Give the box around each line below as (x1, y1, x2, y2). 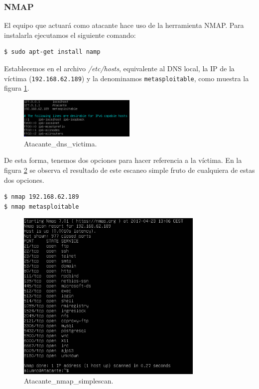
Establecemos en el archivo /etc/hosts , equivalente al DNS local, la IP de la (4, 63, 235, 73)
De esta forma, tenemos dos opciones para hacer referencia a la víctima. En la (4, 155, 242, 165)
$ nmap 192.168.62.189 (4, 193, 79, 201)
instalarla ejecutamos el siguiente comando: (4, 29, 136, 40)
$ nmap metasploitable (4, 203, 79, 210)
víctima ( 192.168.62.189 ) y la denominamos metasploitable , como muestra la (4, 73, 249, 83)
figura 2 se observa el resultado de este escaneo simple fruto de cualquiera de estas (4, 164, 255, 175)
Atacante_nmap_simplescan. (24, 376, 114, 386)
